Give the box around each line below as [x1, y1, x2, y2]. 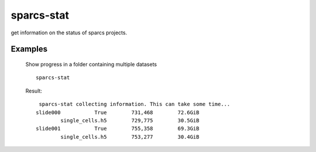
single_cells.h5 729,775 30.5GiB [60, 117, 200, 123]
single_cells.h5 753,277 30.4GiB [60, 133, 200, 140]
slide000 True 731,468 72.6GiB [36, 109, 200, 116]
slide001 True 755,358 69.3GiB [36, 125, 200, 132]
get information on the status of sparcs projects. [11, 29, 128, 36]
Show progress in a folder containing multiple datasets [25, 61, 157, 68]
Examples [11, 44, 48, 54]
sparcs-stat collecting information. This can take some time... [39, 101, 231, 108]
